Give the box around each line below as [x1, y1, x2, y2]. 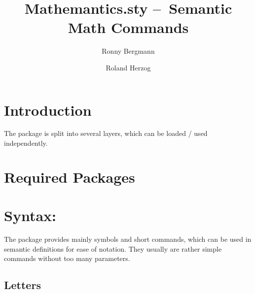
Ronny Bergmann [102, 46, 155, 56]
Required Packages [4, 166, 135, 187]
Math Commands [68, 17, 189, 37]
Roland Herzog [106, 62, 151, 72]
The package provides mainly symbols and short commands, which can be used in [4, 234, 252, 244]
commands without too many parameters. [4, 253, 130, 263]
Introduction [4, 99, 92, 120]
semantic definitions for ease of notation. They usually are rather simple [4, 243, 222, 254]
